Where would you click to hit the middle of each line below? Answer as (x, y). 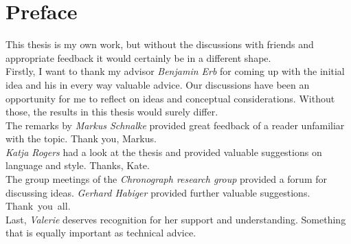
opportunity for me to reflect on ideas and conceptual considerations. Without (170, 98)
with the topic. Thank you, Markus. (81, 138)
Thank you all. (38, 206)
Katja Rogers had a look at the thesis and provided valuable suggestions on (164, 152)
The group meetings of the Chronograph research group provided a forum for (166, 179)
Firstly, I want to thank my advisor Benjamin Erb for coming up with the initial (175, 71)
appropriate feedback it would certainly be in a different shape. (138, 57)
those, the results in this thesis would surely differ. (112, 112)
